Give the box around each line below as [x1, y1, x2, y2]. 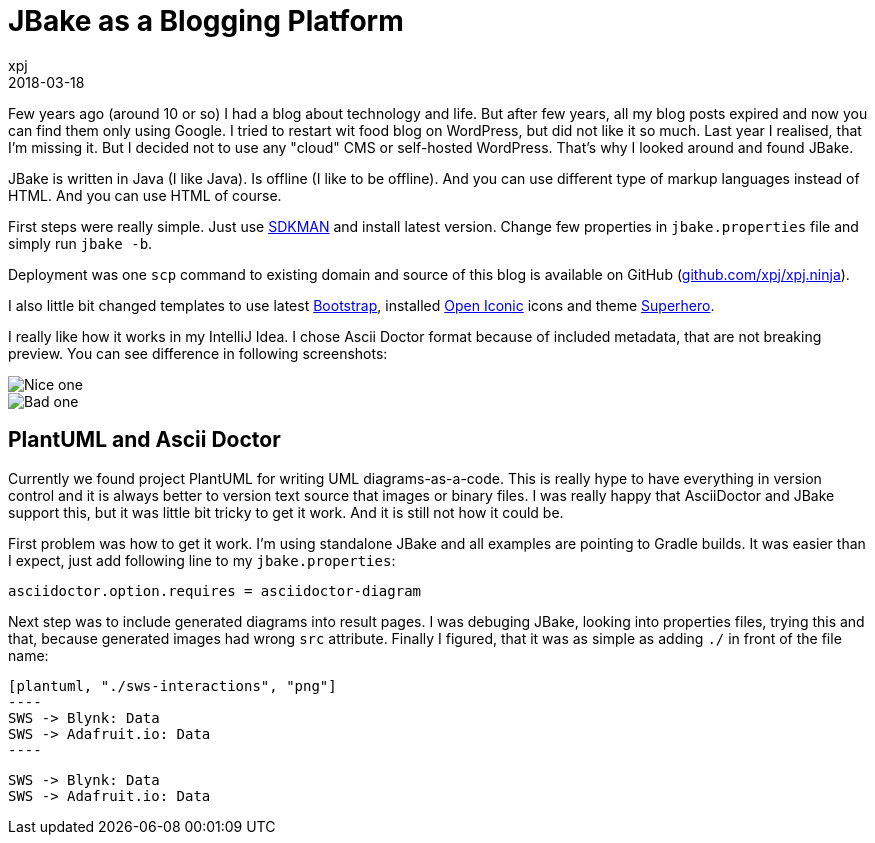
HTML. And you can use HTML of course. [8, 186, 282, 204]
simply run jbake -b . [8, 234, 153, 252]
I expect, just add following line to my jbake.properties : [8, 551, 396, 569]
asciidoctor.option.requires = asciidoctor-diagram [8, 582, 422, 599]
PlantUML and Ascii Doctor [8, 427, 281, 453]
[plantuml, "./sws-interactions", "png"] [8, 677, 337, 694]
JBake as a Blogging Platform [8, 4, 404, 38]
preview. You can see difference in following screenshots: [8, 344, 388, 362]
